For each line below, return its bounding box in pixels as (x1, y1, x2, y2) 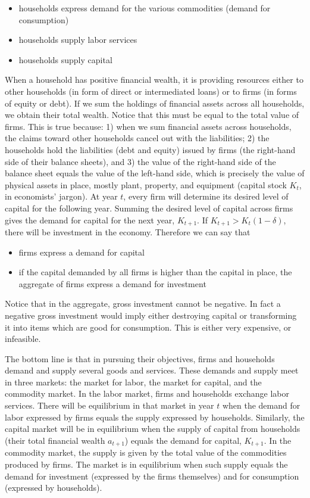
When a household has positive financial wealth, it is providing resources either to (5, 73, 303, 86)
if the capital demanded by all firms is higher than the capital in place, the (18, 266, 292, 278)
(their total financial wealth (5, 434, 105, 446)
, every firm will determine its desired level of (123, 190, 289, 203)
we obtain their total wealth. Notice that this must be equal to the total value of (5, 108, 299, 121)
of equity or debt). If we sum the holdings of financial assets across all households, (5, 97, 305, 109)
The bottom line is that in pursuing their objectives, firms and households (5, 352, 275, 365)
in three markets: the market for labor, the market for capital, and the (5, 375, 262, 388)
